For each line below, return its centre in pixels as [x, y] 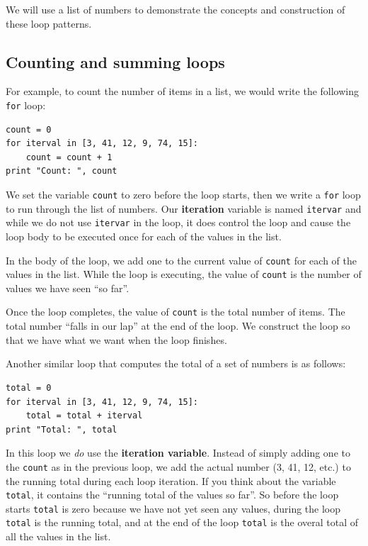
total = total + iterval [84, 416]
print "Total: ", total [62, 429]
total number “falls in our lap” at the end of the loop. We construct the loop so [178, 326]
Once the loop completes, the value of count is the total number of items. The [176, 312]
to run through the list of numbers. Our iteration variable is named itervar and [184, 208]
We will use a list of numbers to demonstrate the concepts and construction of [176, 9]
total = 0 [29, 388]
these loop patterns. [49, 23]
